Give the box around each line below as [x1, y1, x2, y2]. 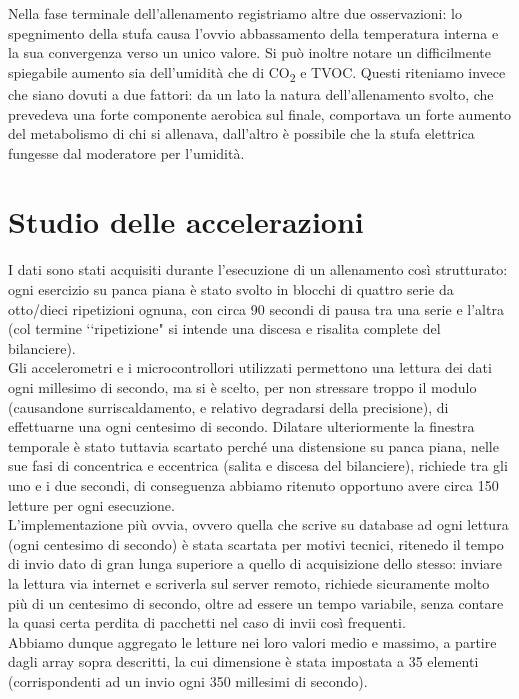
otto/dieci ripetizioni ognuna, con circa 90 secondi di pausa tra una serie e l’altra [8, 298, 504, 319]
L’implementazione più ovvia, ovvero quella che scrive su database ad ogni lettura [8, 514, 509, 535]
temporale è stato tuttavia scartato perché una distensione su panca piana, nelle [8, 435, 499, 456]
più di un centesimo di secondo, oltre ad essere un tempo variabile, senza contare [8, 592, 504, 613]
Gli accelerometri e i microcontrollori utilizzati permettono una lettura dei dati [8, 357, 492, 378]
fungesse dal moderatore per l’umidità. [8, 142, 245, 163]
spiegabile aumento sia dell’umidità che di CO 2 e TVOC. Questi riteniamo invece [8, 61, 506, 85]
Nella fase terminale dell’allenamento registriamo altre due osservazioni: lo [8, 3, 462, 23]
